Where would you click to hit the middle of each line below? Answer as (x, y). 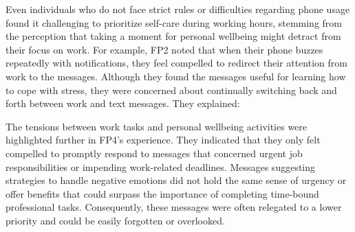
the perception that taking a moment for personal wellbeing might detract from (173, 36)
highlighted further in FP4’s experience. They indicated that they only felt (163, 140)
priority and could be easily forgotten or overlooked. (115, 220)
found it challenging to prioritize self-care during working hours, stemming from (174, 22)
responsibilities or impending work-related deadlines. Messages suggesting (161, 166)
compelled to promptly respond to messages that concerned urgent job (154, 153)
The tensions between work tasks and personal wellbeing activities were (157, 126)
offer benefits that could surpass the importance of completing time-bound (162, 193)
